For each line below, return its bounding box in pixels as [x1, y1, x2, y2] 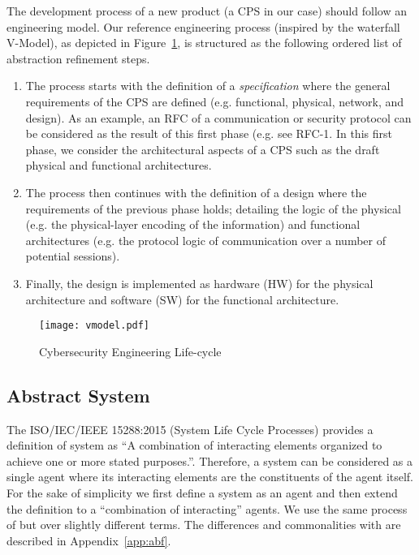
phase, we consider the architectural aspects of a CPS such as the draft [25, 140, 380, 157]
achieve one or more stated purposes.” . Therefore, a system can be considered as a [6, 452, 413, 469]
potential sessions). [25, 247, 120, 265]
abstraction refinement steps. [6, 49, 150, 67]
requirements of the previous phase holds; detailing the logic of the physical [25, 200, 401, 217]
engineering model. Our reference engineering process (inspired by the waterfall [6, 18, 400, 35]
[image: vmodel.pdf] [39, 320, 150, 332]
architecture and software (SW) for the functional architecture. [25, 290, 339, 308]
